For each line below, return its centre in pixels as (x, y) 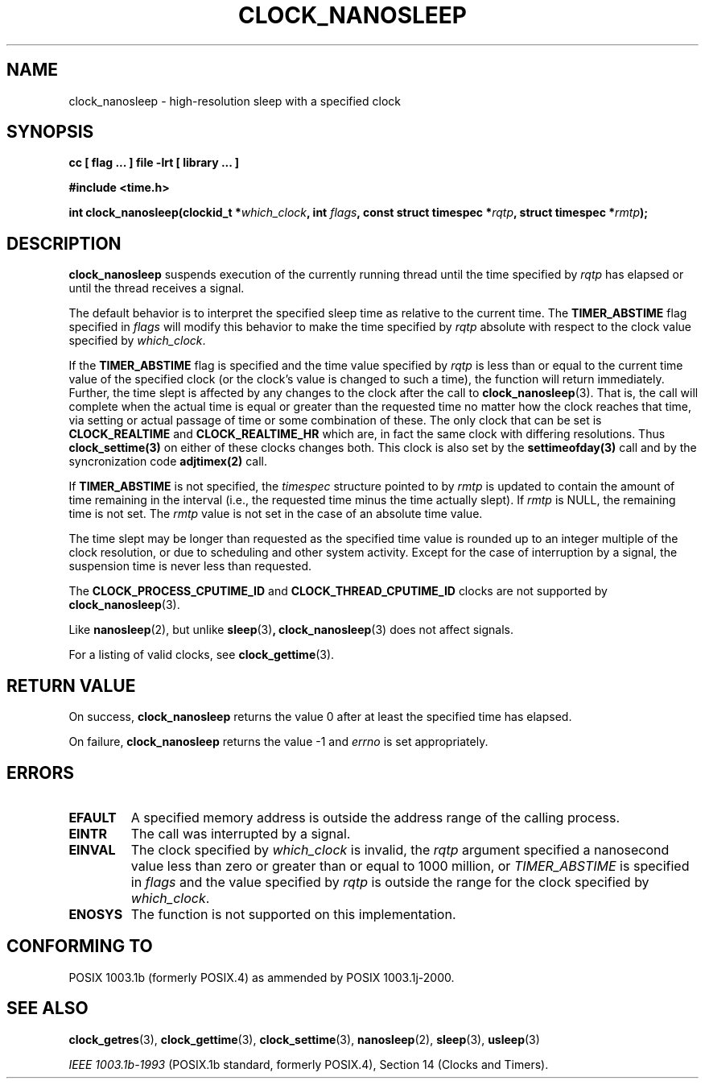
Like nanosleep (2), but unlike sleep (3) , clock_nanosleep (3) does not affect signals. (291, 630)
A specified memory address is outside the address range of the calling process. (375, 817)
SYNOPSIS (50, 132)
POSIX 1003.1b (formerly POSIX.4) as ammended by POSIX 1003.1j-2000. (262, 977)
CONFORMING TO (80, 946)
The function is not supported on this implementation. (293, 914)
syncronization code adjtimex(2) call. (168, 462)
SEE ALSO (47, 1008)
